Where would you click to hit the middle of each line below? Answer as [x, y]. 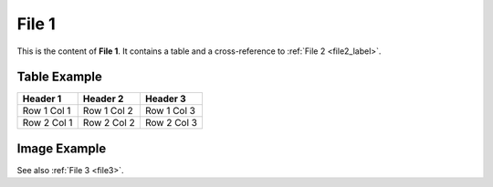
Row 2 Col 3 [171, 123]
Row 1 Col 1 [47, 111]
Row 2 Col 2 [109, 123]
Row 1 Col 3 [170, 111]
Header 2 [103, 99]
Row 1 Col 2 [108, 111]
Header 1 [42, 99]
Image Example [62, 148]
